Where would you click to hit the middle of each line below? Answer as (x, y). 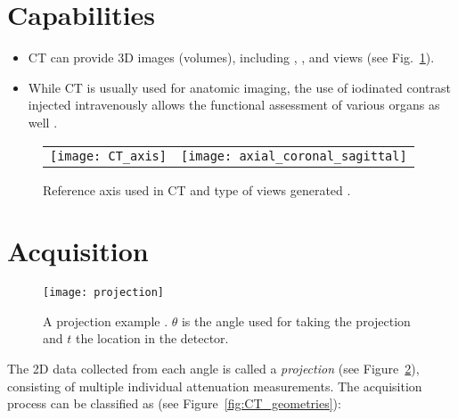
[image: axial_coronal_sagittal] (294, 156)
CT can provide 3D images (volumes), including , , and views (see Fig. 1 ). (231, 58)
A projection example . (106, 320)
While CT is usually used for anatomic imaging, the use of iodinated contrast (239, 87)
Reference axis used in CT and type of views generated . (197, 189)
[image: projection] (104, 293)
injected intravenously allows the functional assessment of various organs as (234, 105)
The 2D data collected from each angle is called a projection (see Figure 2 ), (213, 369)
